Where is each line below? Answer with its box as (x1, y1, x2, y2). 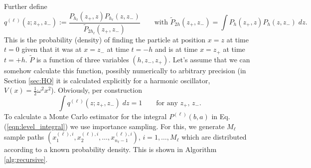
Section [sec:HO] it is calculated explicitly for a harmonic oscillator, (4, 75, 210, 85)
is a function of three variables (36, 54, 129, 64)
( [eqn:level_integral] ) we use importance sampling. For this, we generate (4, 121, 225, 131)
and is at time (155, 44, 198, 54)
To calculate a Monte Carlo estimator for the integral (4, 111, 167, 121)
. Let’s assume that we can (168, 54, 250, 64)
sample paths (4, 132, 44, 142)
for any (156, 99, 178, 107)
